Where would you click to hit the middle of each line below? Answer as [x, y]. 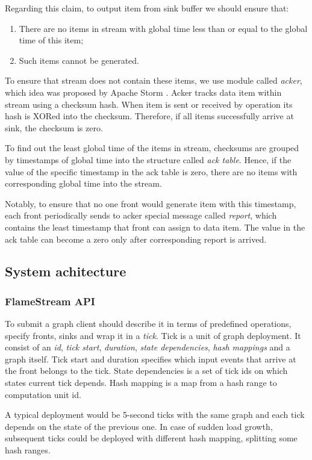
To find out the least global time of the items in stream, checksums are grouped [152, 148]
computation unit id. [43, 394]
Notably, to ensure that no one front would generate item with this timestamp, [151, 203]
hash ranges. [28, 450]
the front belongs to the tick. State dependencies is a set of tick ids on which [146, 371]
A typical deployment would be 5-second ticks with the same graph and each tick [155, 415]
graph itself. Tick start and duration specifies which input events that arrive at [151, 359]
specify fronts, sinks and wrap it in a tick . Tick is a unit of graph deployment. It [153, 335]
